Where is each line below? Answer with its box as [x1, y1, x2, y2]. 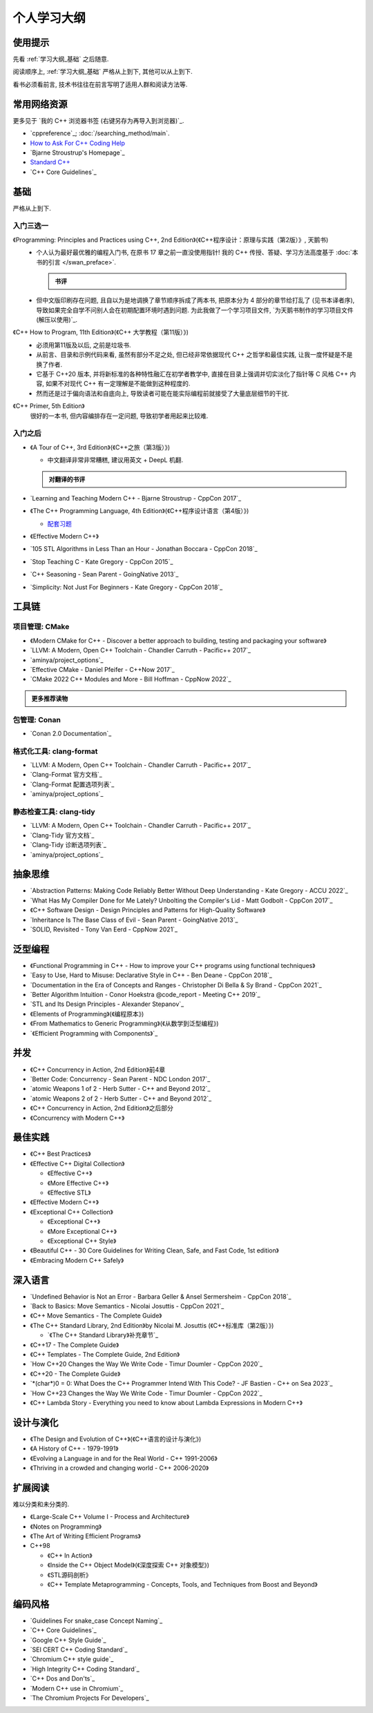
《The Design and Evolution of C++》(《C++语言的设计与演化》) [30, 1435, 202, 1443]
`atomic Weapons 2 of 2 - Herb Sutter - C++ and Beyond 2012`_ [30, 1094, 212, 1103]
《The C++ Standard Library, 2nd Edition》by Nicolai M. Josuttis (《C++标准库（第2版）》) [30, 1321, 274, 1329]
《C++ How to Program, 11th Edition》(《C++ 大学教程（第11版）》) [12, 328, 189, 336]
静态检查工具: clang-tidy [12, 806, 95, 816]
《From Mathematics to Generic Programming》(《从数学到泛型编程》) [30, 1019, 219, 1028]
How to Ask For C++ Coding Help [30, 139, 126, 147]
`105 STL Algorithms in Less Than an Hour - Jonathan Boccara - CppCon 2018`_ [30, 545, 258, 553]
